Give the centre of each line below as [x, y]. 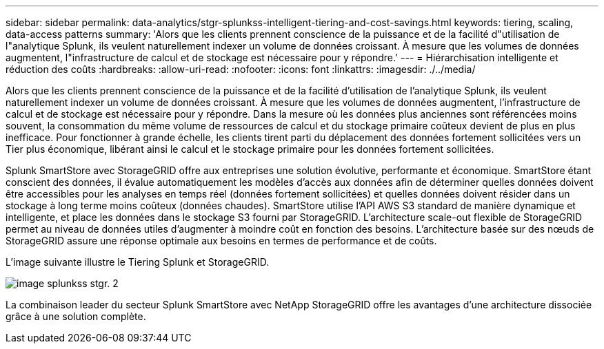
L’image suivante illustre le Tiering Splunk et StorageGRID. [138, 262]
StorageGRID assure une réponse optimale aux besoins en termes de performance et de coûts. [221, 241]
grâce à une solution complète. [76, 316]
